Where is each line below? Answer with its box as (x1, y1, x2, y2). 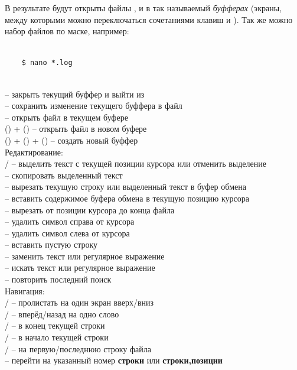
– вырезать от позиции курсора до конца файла (5, 203, 175, 216)
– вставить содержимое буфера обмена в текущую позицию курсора (5, 192, 249, 204)
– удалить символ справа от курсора (5, 215, 135, 228)
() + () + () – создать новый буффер (5, 134, 138, 146)
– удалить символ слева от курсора (5, 226, 130, 239)
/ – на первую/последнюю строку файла (5, 342, 152, 355)
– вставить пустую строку (5, 238, 98, 251)
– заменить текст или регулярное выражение (5, 249, 165, 262)
